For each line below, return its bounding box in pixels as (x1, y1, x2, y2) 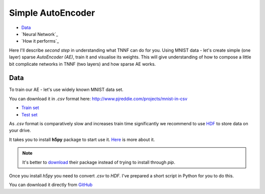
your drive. (9, 128, 31, 134)
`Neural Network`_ (21, 31, 58, 37)
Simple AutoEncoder (9, 7, 95, 18)
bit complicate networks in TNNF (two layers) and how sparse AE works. (9, 61, 156, 67)
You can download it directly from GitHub (9, 182, 93, 188)
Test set (21, 111, 38, 117)
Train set (21, 105, 39, 111)
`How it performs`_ (21, 38, 59, 44)
